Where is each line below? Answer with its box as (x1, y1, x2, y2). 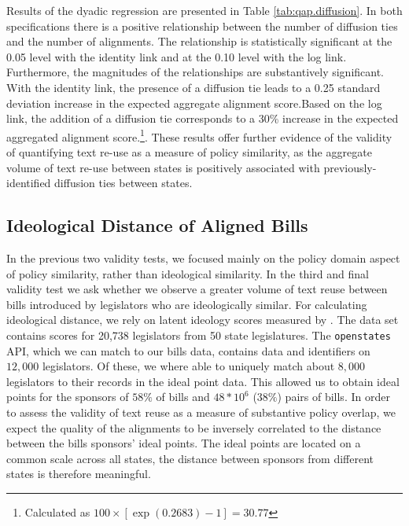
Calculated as (24, 503, 90, 520)
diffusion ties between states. (54, 175, 193, 191)
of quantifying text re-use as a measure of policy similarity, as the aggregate (6, 144, 372, 160)
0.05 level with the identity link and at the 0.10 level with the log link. (6, 48, 347, 64)
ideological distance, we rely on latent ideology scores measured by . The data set (6, 311, 399, 328)
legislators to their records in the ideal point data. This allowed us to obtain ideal (6, 373, 400, 389)
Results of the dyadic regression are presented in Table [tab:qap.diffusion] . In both (6, 2, 403, 18)
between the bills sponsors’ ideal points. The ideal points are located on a (6, 435, 361, 451)
